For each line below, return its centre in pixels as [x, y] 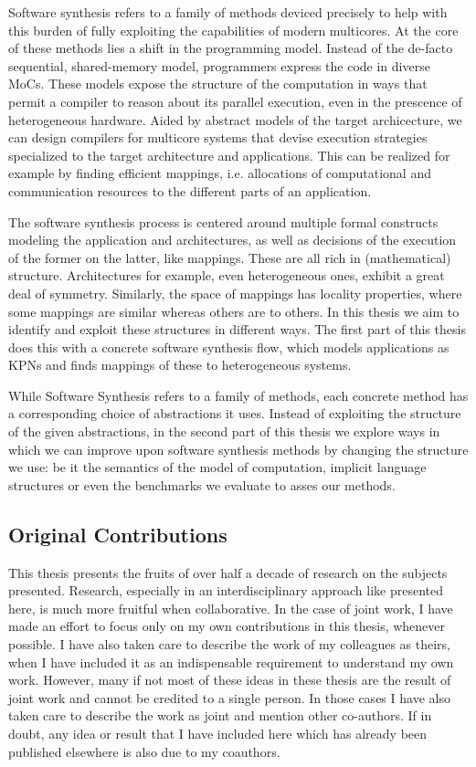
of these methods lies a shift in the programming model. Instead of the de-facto [231, 48]
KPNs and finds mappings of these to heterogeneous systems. [180, 365]
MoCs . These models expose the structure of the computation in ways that [218, 84]
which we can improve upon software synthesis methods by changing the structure [238, 449]
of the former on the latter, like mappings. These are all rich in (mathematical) [230, 257]
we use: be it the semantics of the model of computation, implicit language [217, 467]
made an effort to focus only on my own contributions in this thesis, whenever [227, 626]
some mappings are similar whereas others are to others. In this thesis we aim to [234, 311]
